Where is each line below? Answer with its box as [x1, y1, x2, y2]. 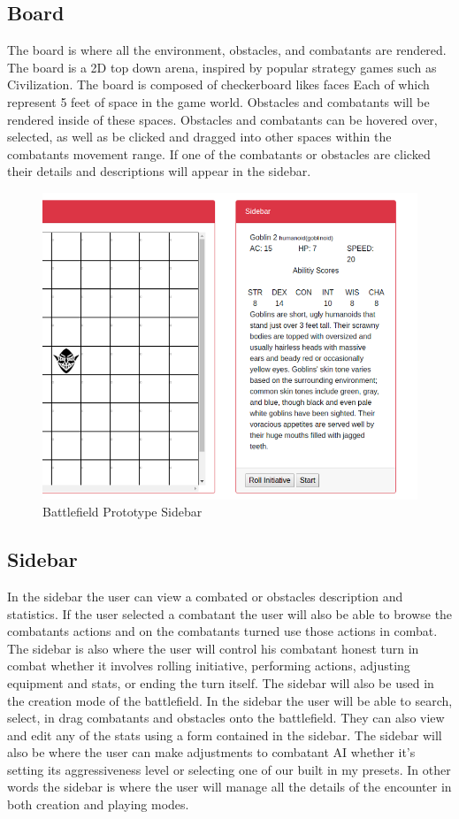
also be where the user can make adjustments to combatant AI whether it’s [7, 743, 416, 762]
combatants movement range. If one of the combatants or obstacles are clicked [7, 144, 431, 163]
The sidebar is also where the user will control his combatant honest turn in [7, 639, 419, 657]
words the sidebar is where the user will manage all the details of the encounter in [7, 777, 452, 796]
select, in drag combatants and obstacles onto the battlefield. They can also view [7, 708, 445, 727]
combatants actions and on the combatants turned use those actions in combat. [7, 622, 438, 640]
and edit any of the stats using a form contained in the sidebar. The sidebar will [7, 725, 442, 744]
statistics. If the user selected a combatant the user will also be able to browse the [7, 604, 453, 623]
